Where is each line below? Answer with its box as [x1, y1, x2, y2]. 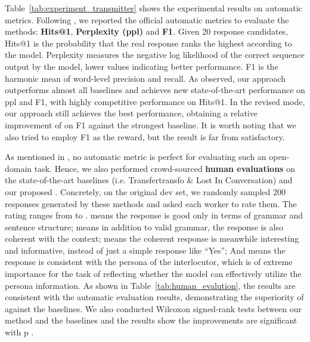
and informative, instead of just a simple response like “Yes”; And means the [5, 244, 286, 256]
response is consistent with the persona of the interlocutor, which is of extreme [5, 255, 293, 268]
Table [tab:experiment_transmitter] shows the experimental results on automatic [5, 2, 302, 14]
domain [5, 162, 32, 174]
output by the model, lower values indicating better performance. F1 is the [5, 60, 278, 72]
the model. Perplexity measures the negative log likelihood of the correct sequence [5, 48, 305, 61]
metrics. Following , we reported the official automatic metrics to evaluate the [5, 13, 289, 26]
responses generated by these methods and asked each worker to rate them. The [5, 197, 297, 209]
